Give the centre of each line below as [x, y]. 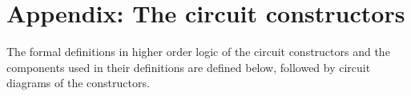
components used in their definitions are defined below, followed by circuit [189, 67]
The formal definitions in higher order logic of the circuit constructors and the [198, 52]
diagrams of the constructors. [78, 83]
